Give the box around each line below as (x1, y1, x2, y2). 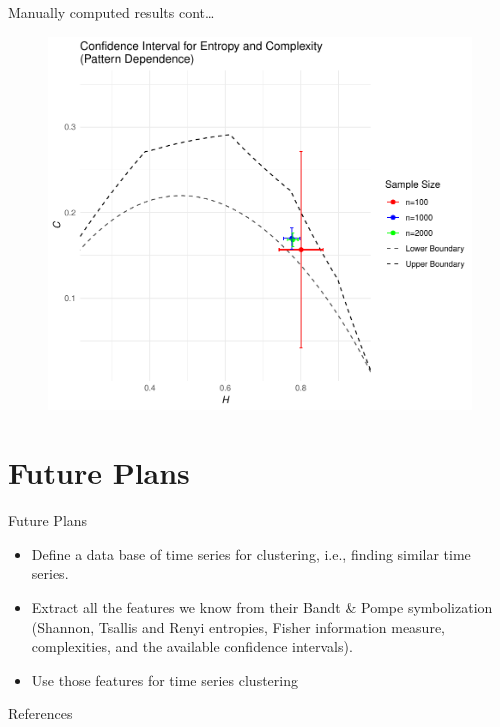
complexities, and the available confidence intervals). (31, 636, 353, 657)
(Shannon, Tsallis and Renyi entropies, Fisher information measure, (31, 616, 445, 637)
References (8, 703, 73, 724)
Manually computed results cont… (8, 2, 215, 22)
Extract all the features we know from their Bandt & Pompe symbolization (31, 597, 493, 618)
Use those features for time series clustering (31, 669, 298, 690)
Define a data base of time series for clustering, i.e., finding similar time (31, 543, 471, 564)
